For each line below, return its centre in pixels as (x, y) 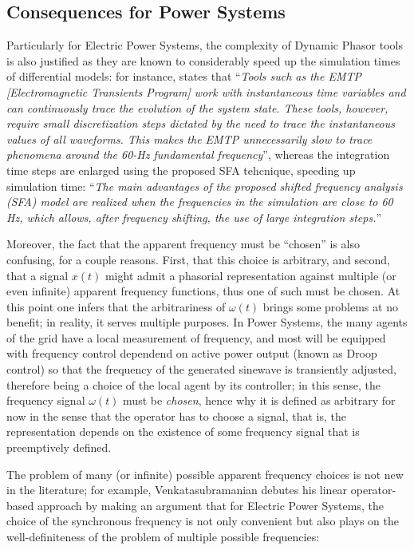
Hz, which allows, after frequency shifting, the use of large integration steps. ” (194, 217)
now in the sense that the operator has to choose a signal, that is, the (176, 415)
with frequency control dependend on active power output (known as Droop (192, 353)
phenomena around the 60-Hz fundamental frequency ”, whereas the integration (198, 154)
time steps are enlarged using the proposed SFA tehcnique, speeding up (181, 170)
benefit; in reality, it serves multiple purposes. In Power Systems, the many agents (207, 322)
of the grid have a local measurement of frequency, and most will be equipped (196, 337)
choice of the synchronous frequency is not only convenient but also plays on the (203, 521)
